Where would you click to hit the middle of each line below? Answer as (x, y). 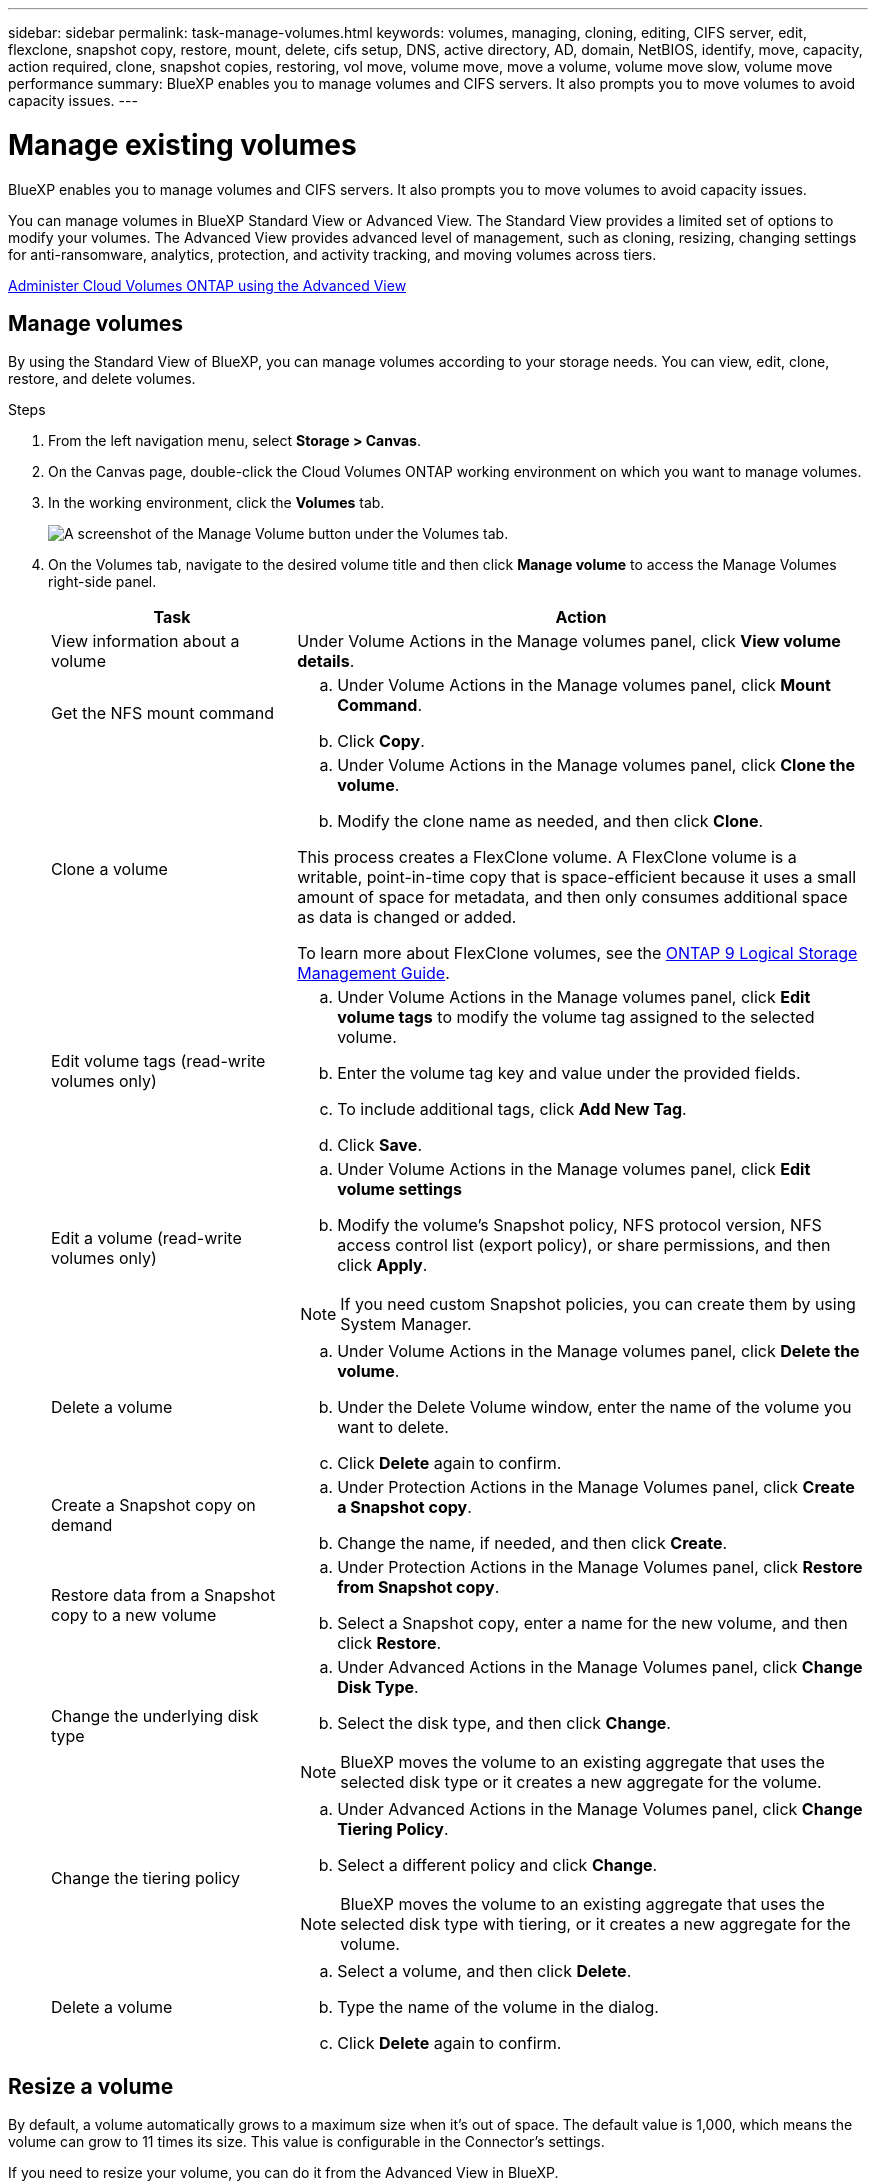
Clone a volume (109, 869)
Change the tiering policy (145, 1878)
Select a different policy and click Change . (497, 1865)
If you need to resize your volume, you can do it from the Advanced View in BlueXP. (283, 2173)
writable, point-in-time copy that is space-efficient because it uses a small (577, 877)
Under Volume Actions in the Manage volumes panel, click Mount (584, 685)
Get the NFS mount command (163, 713)
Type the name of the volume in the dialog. (498, 2007)
